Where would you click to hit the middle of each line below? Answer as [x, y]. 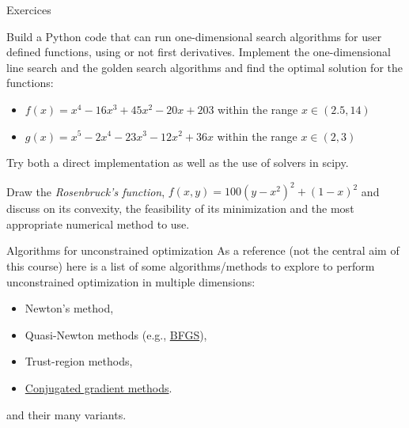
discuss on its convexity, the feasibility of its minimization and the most [180, 208]
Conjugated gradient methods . [98, 388]
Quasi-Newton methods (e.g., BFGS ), [116, 334]
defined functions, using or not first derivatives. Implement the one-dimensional [199, 52]
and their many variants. [66, 414]
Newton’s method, [69, 308]
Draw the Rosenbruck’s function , [86, 191]
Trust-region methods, [79, 361]
